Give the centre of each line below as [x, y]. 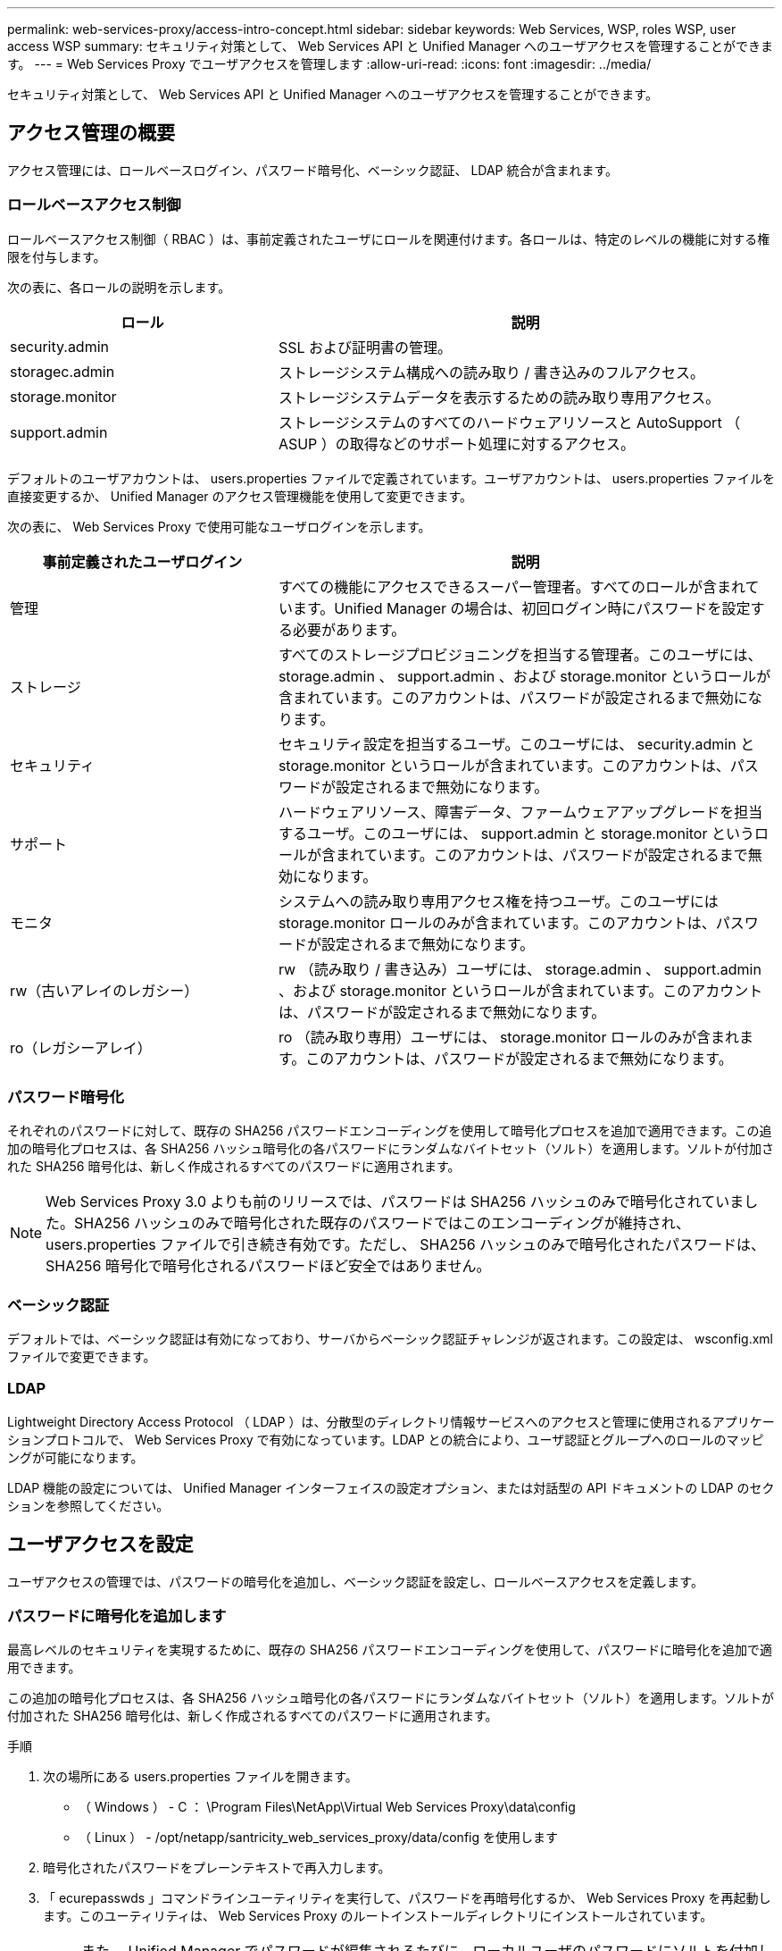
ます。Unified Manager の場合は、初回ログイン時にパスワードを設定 [521, 608]
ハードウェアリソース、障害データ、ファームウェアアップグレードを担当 [520, 812]
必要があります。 [349, 629]
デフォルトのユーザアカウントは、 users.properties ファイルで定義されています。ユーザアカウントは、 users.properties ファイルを [391, 478]
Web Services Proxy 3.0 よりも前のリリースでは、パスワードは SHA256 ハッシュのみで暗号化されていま [395, 1202]
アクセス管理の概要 [91, 133]
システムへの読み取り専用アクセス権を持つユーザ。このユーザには [498, 901]
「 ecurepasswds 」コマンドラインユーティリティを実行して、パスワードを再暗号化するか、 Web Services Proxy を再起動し [407, 1898]
